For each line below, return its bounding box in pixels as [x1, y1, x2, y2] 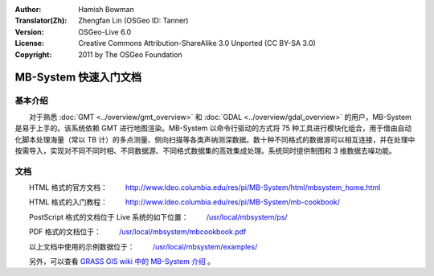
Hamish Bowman [78, 5, 134, 14]
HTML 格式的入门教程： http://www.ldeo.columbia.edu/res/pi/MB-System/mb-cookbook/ [28, 197, 341, 207]
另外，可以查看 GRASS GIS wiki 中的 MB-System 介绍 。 [28, 256, 215, 266]
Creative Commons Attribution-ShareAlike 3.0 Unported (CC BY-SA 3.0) [78, 39, 317, 48]
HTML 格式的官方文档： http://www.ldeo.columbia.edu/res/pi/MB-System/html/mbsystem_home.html [28, 183, 381, 192]
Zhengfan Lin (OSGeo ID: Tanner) [78, 16, 189, 26]
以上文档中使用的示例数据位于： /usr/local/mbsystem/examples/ [28, 241, 258, 251]
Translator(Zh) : [14, 16, 68, 26]
